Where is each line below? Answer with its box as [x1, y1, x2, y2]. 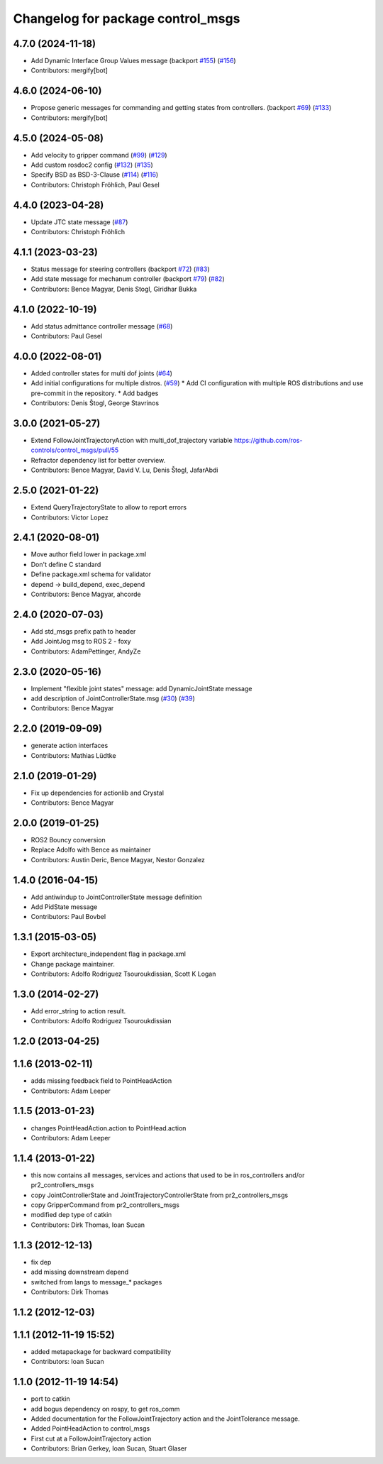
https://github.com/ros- [234, 436, 303, 445]
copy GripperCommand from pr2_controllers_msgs [30, 1201, 180, 1209]
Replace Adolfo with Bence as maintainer [30, 845, 151, 854]
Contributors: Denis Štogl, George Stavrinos [30, 399, 160, 407]
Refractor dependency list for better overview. [30, 456, 166, 464]
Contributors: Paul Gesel [30, 332, 103, 341]
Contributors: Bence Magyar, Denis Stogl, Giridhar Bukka [30, 285, 197, 293]
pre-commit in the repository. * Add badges [30, 389, 159, 397]
